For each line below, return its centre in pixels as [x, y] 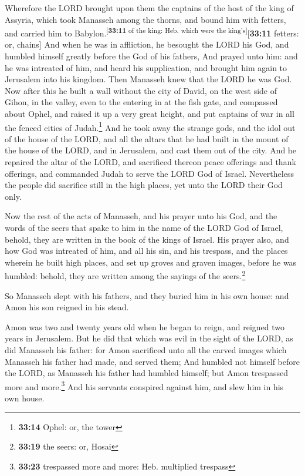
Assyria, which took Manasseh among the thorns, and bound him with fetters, [145, 19]
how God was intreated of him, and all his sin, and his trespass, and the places [146, 251]
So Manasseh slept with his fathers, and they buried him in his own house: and [147, 295]
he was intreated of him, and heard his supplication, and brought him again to [146, 67]
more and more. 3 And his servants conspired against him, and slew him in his [144, 386]
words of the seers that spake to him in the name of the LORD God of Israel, [144, 227]
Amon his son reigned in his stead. [67, 307]
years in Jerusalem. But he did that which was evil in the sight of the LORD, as [149, 338]
